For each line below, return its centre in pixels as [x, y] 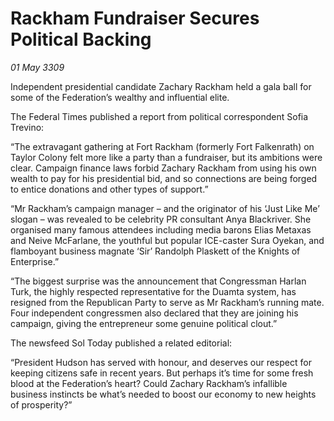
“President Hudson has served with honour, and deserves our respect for [161, 362]
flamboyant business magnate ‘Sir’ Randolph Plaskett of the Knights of [155, 251]
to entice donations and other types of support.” [109, 189]
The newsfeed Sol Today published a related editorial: [121, 343]
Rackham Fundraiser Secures [135, 18]
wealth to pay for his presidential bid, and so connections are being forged [164, 178]
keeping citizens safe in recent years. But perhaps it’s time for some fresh [162, 373]
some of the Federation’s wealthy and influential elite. [120, 97]
